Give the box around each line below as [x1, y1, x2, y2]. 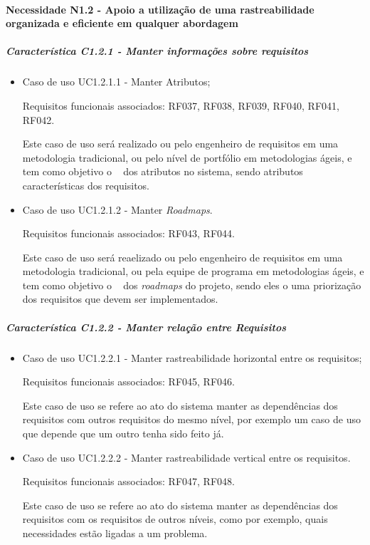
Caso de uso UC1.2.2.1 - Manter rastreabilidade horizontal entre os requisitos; [22, 350, 362, 365]
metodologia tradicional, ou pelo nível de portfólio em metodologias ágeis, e [22, 150, 352, 165]
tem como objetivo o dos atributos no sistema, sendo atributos [22, 164, 303, 179]
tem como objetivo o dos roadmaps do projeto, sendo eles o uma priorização [22, 277, 361, 292]
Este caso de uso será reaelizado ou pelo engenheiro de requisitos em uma [22, 249, 343, 264]
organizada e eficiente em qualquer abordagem [6, 16, 238, 31]
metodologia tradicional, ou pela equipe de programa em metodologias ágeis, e [22, 264, 364, 279]
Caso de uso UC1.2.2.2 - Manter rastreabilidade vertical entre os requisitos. [22, 450, 351, 464]
